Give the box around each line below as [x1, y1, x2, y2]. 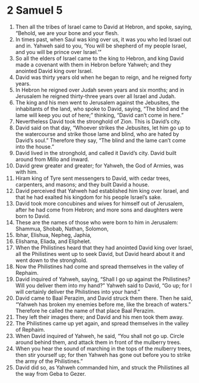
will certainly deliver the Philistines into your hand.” [15, 288, 140, 295]
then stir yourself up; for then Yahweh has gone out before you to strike [15, 351, 191, 358]
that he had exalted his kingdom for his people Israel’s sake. [15, 194, 162, 201]
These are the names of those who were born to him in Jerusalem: [15, 219, 179, 226]
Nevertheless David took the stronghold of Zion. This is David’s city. [15, 118, 182, 125]
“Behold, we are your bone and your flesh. [15, 29, 119, 36]
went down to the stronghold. [15, 257, 88, 264]
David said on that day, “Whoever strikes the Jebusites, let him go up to [15, 124, 191, 131]
